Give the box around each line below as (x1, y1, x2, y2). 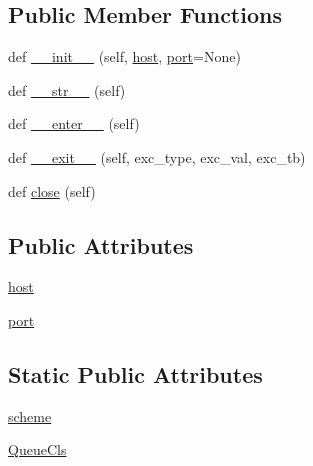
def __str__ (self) (8, 79, 126, 100)
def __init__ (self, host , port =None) (8, 46, 241, 67)
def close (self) (8, 180, 96, 201)
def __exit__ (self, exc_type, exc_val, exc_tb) (8, 146, 306, 167)
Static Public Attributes (8, 358, 263, 389)
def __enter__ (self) (8, 113, 140, 134)
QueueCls (8, 439, 67, 460)
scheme (8, 405, 52, 426)
